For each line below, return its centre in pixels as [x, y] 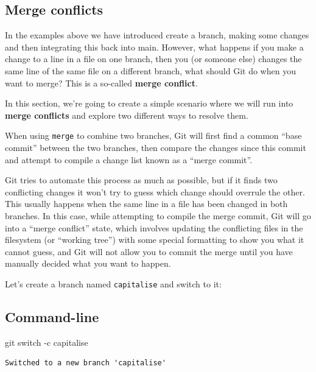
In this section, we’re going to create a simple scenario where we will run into [149, 103]
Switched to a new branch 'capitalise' [86, 363]
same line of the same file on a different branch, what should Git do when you [150, 70]
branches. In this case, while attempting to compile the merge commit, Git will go [158, 215]
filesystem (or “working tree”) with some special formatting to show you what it [155, 240]
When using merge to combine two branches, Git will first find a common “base [153, 135]
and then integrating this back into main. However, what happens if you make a [154, 47]
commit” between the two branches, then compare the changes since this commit [156, 148]
